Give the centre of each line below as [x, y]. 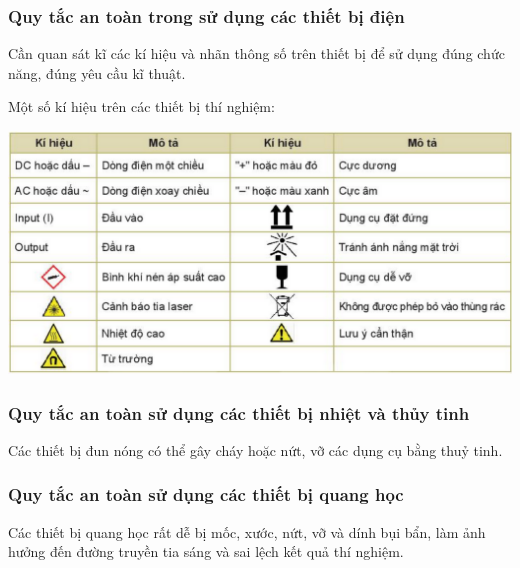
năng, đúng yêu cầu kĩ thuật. [97, 72]
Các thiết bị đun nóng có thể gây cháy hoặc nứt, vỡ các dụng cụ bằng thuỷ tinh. [255, 449]
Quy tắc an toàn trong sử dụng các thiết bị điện [206, 15]
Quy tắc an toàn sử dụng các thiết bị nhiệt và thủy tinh [239, 412]
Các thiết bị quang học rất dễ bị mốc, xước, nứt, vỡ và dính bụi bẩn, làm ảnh [247, 531]
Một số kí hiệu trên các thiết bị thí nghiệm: [141, 106]
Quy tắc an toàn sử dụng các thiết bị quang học [206, 494]
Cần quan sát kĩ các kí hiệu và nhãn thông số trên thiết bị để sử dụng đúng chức [256, 53]
